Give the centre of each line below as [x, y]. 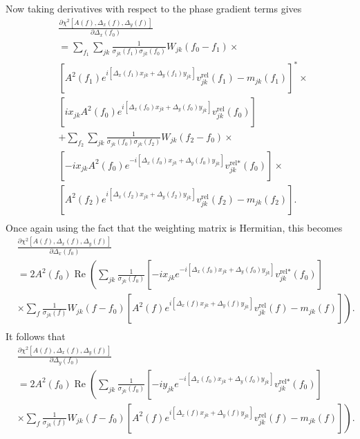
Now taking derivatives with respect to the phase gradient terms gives [154, 8]
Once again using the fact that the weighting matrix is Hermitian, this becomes [174, 227]
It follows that [36, 336]
